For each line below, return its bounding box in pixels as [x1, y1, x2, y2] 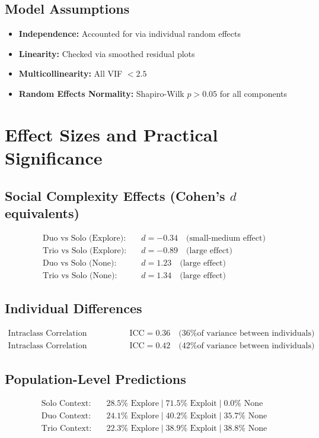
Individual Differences [5, 299, 142, 317]
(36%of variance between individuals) [178, 329, 315, 338]
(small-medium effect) [186, 234, 266, 242]
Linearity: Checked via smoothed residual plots [18, 47, 195, 59]
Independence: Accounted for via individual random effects [18, 27, 241, 40]
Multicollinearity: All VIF [18, 67, 123, 80]
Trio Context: [41, 424, 92, 433]
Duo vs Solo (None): [43, 259, 117, 267]
